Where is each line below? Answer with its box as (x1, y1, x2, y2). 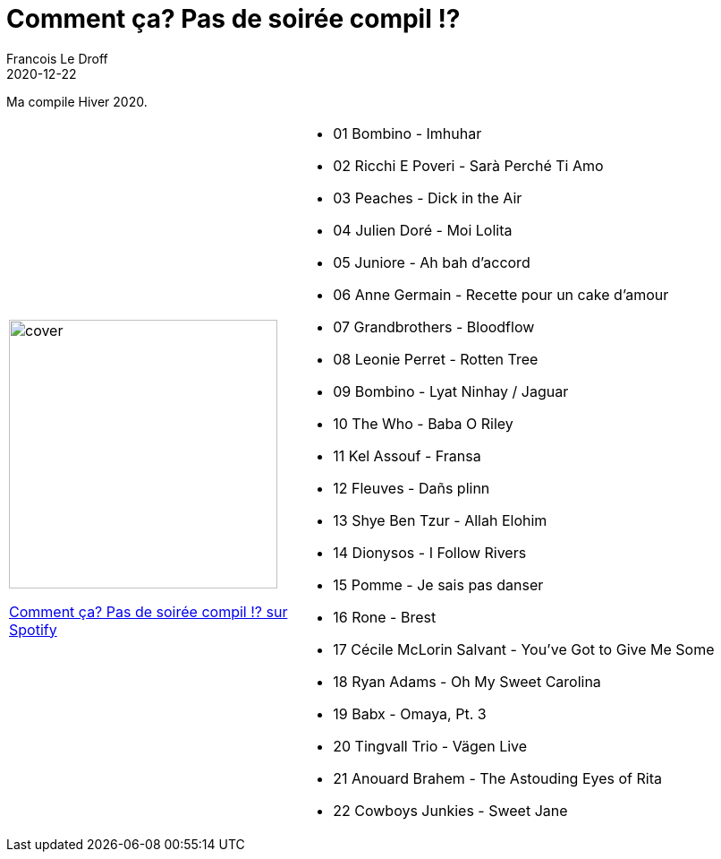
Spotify (9, 620, 57, 639)
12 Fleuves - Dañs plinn (333, 478, 490, 497)
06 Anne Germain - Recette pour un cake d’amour (333, 285, 669, 304)
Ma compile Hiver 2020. (6, 93, 148, 109)
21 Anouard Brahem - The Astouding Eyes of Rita (333, 769, 662, 787)
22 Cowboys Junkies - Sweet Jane (333, 801, 568, 820)
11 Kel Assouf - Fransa (333, 446, 481, 465)
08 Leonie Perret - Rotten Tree (333, 349, 539, 368)
